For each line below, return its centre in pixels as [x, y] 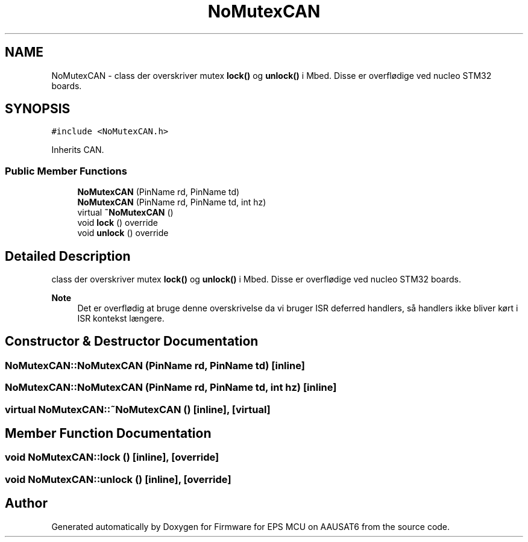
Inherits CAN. [78, 150]
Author [26, 503]
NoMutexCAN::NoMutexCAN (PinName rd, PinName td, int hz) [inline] [171, 388]
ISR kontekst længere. [121, 319]
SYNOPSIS [38, 109]
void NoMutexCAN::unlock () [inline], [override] [118, 479]
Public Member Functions [66, 171]
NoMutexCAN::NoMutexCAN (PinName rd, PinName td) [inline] [155, 365]
